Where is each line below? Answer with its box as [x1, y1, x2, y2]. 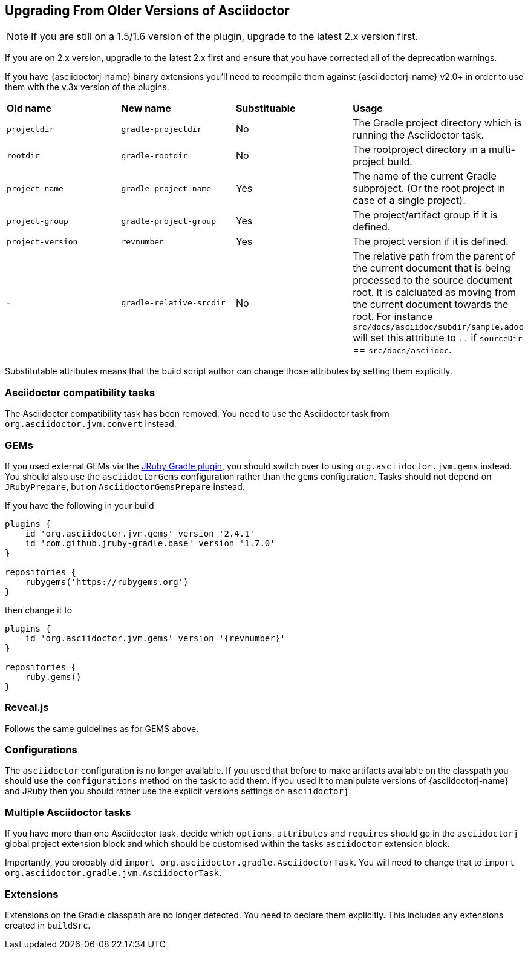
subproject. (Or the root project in [353, 182, 506, 195]
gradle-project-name [121, 183, 212, 193]
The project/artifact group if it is [353, 209, 498, 221]
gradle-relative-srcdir [121, 298, 226, 308]
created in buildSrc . [5, 920, 91, 930]
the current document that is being [353, 262, 510, 275]
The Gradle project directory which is [353, 117, 522, 129]
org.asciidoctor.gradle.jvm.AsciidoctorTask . [5, 867, 222, 878]
